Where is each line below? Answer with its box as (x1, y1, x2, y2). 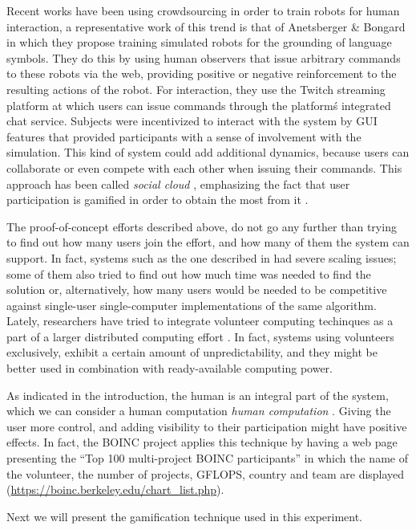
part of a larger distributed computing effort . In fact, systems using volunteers (6, 328, 394, 344)
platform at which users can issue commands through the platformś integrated (6, 96, 391, 113)
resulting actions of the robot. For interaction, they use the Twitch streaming (6, 80, 386, 97)
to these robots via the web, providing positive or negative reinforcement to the (6, 65, 397, 82)
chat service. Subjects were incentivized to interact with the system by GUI (6, 112, 378, 129)
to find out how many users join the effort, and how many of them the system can (6, 234, 410, 251)
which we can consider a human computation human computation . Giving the (6, 402, 391, 419)
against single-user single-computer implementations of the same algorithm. (6, 296, 377, 313)
